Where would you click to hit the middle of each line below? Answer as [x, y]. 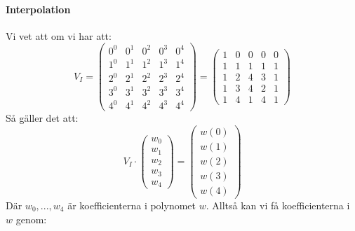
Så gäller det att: [42, 118]
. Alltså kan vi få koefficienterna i [278, 205]
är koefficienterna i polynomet [132, 205]
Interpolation [38, 9]
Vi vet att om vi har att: [59, 35]
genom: [31, 219]
